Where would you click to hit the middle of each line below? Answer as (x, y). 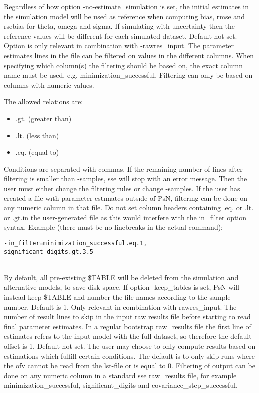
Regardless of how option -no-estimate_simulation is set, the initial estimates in (127, 6)
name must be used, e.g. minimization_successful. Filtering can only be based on (128, 75)
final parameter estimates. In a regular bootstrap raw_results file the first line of (128, 326)
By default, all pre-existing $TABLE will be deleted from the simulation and (121, 277)
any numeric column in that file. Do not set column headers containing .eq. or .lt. (129, 208)
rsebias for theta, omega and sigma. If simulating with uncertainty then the (120, 26)
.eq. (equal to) (37, 152)
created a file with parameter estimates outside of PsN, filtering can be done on (126, 198)
